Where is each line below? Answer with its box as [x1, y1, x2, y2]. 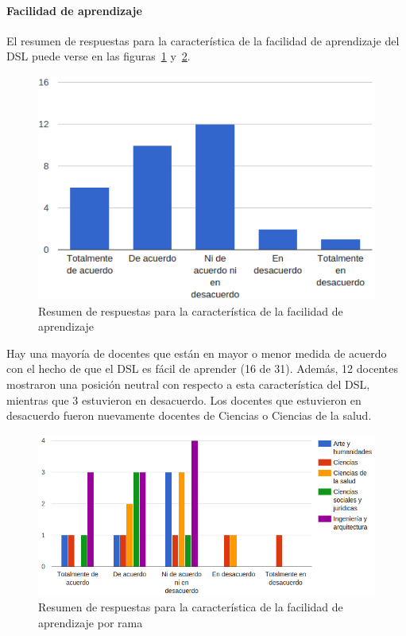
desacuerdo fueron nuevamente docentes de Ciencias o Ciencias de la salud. [6, 407, 372, 424]
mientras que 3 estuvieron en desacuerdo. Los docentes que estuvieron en [6, 391, 362, 408]
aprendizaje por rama [38, 614, 143, 630]
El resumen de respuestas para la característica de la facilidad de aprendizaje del [6, 32, 400, 48]
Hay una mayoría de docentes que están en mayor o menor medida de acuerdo [6, 344, 387, 361]
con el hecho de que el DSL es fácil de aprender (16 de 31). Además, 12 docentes [6, 360, 398, 377]
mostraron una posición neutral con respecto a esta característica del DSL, [6, 376, 370, 393]
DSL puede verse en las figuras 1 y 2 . [6, 48, 191, 64]
